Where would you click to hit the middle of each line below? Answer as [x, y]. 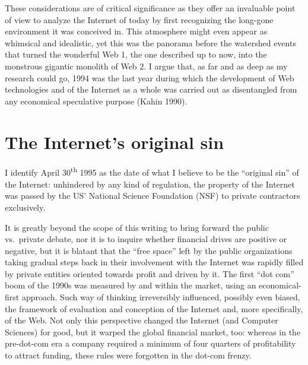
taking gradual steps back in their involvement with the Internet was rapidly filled [154, 262]
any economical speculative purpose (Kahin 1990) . [96, 101]
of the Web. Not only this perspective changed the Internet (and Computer [142, 320]
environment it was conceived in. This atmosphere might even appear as [136, 31]
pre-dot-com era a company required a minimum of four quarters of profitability [150, 343]
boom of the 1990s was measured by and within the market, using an [131, 285]
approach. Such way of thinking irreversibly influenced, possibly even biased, [161, 297]
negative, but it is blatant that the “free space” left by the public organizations [149, 250]
